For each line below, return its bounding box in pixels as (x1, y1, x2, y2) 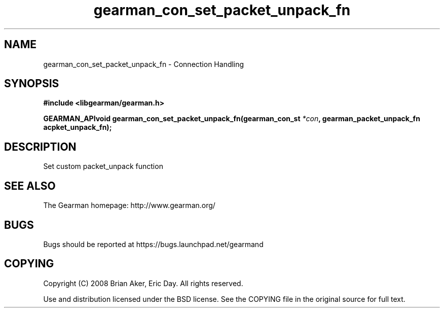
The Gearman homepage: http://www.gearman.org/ (43, 201, 215, 210)
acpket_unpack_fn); (43, 123, 112, 132)
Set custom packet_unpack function (43, 162, 163, 171)
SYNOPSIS (4, 77, 59, 90)
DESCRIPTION (4, 140, 77, 153)
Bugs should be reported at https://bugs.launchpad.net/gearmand (43, 239, 264, 249)
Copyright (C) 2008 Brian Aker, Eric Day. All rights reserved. (43, 279, 243, 288)
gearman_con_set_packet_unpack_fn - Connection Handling (43, 59, 244, 68)
